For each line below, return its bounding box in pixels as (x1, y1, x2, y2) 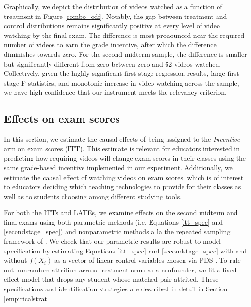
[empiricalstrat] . (4, 293, 51, 303)
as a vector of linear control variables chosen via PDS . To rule (54, 255, 241, 265)
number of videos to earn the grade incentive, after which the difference (4, 39, 217, 50)
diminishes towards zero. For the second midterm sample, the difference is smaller (4, 49, 247, 59)
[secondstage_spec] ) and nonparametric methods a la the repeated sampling (4, 226, 231, 236)
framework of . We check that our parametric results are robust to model (4, 236, 221, 246)
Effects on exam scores (4, 111, 120, 126)
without (4, 255, 27, 265)
